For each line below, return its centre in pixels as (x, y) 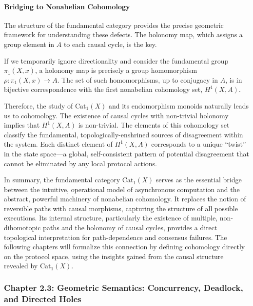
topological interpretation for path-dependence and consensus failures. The (116, 237)
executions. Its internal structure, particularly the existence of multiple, (111, 218)
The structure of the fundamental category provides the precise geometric (114, 25)
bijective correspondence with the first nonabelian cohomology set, (103, 89)
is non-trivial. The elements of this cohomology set (154, 125)
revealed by (21, 266)
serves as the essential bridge (199, 180)
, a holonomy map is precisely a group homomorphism (116, 70)
